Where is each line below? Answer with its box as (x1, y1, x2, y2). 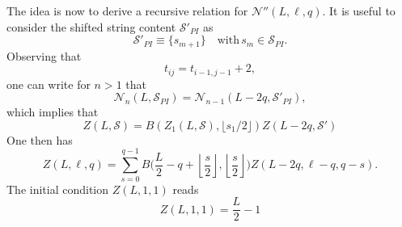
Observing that (6, 47, 82, 64)
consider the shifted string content (6, 18, 176, 35)
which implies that (6, 103, 99, 120)
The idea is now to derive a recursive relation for (6, 2, 248, 19)
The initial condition (6, 180, 109, 197)
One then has (6, 131, 73, 148)
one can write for (6, 75, 91, 92)
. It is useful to (322, 2, 396, 19)
